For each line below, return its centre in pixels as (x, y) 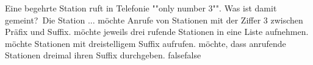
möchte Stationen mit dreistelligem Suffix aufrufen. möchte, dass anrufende (146, 43)
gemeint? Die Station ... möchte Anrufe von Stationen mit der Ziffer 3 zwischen (154, 20)
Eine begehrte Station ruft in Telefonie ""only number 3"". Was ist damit (141, 8)
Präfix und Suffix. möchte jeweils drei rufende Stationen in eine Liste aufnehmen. (157, 32)
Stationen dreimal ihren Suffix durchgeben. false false (103, 55)
